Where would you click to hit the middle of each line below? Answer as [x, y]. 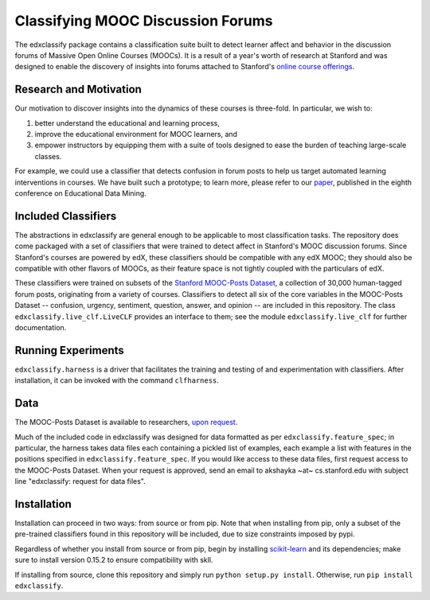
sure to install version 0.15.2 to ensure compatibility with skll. [114, 560]
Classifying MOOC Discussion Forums [144, 21]
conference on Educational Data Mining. [80, 193]
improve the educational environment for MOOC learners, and [136, 134]
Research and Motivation [78, 90]
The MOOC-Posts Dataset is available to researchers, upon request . [126, 423]
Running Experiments [70, 350]
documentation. [41, 327]
